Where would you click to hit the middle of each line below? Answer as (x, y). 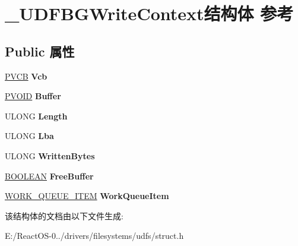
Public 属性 (40, 51)
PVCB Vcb (26, 76)
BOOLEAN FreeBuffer (49, 176)
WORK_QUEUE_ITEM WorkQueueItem (87, 196)
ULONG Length (36, 116)
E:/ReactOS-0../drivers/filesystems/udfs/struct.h (94, 236)
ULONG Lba (29, 136)
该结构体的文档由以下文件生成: (64, 215)
